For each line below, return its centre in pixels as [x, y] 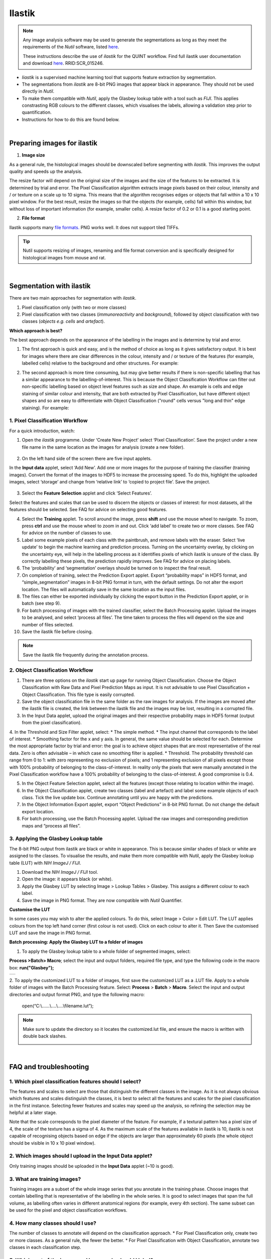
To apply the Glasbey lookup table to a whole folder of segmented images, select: [106, 951]
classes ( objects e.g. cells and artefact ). [63, 321]
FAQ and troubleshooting [49, 1067]
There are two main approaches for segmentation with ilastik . [73, 298]
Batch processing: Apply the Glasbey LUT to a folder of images [76, 942]
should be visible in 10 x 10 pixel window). [52, 1143]
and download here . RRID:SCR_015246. [63, 63]
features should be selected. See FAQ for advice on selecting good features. [88, 510]
